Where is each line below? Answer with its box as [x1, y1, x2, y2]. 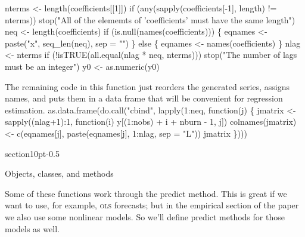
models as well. [5, 222, 60, 235]
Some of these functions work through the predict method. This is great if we [5, 187, 287, 199]
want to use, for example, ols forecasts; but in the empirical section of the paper [5, 199, 299, 211]
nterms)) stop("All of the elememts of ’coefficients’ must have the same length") [5, 13, 295, 26]
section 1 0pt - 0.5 [5, 147, 60, 159]
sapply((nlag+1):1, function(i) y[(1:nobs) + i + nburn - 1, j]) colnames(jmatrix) [5, 115, 297, 128]
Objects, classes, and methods [5, 167, 114, 180]
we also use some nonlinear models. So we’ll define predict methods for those [5, 210, 285, 223]
